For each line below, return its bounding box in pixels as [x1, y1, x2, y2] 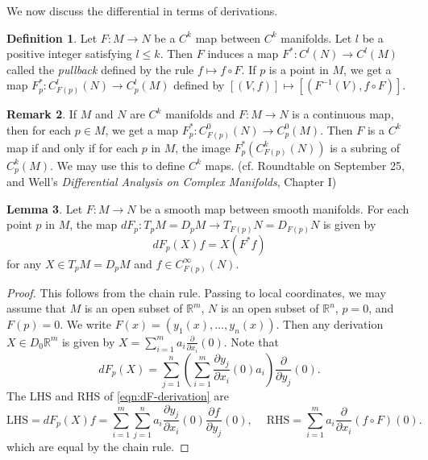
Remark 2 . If [6, 106, 77, 122]
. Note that [223, 333, 279, 350]
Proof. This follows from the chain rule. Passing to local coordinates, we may [6, 284, 386, 300]
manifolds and [165, 106, 235, 122]
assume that [6, 300, 67, 317]
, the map [69, 216, 118, 233]
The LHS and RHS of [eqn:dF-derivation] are [6, 387, 230, 404]
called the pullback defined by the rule [6, 60, 194, 77]
